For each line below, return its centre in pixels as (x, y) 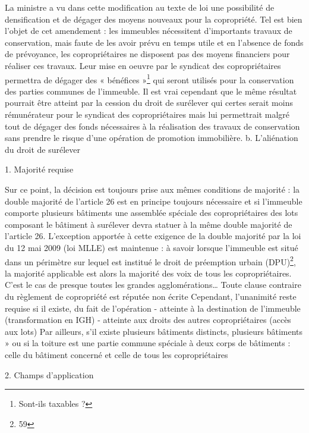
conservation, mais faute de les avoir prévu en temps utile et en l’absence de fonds (154, 42)
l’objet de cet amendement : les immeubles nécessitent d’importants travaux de (149, 31)
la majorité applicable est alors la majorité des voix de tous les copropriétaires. (148, 273)
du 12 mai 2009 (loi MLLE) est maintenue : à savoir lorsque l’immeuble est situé (152, 247)
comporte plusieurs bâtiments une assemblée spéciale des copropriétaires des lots (152, 213)
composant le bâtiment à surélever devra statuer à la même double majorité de (149, 224)
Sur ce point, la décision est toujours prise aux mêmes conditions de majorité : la (152, 189)
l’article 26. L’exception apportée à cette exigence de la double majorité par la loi (153, 236)
